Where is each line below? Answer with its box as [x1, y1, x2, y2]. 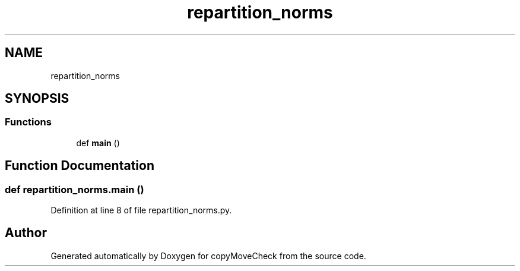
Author [5, 225, 47, 241]
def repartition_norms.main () [5, 183, 144, 196]
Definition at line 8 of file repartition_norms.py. [50, 205, 232, 216]
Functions [5, 116, 52, 128]
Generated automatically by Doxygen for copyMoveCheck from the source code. [50, 250, 366, 261]
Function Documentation [5, 158, 154, 174]
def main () [76, 137, 120, 148]
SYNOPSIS [5, 91, 69, 106]
